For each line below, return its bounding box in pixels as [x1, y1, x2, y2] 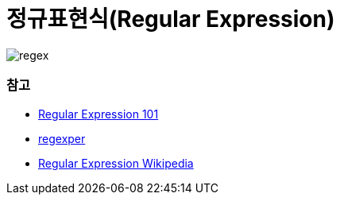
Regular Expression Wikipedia [38, 156, 194, 170]
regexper [38, 131, 86, 145]
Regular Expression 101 [38, 106, 159, 121]
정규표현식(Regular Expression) [6, 6, 335, 33]
